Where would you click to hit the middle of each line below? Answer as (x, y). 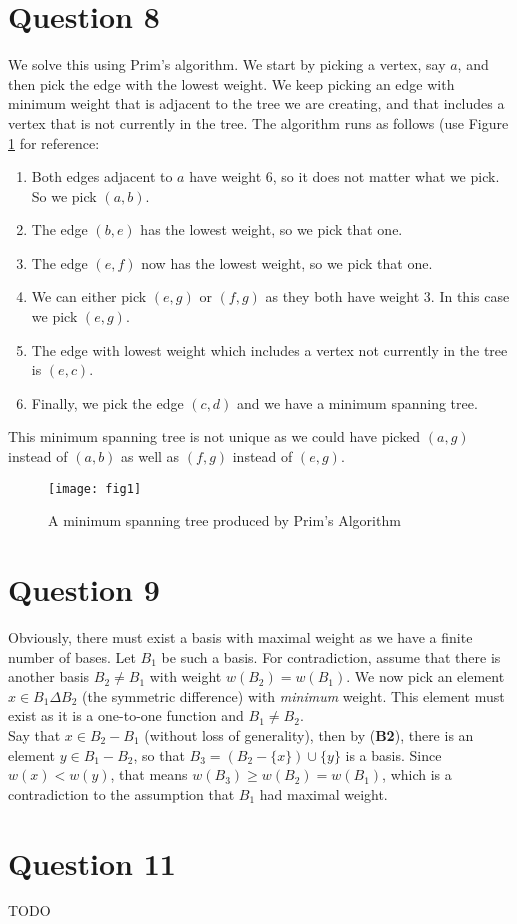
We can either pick (89, 296)
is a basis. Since (393, 754)
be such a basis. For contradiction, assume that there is (331, 656)
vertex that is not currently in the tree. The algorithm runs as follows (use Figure (258, 122)
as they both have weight (342, 296)
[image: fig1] (95, 488)
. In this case (470, 296)
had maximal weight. (323, 793)
